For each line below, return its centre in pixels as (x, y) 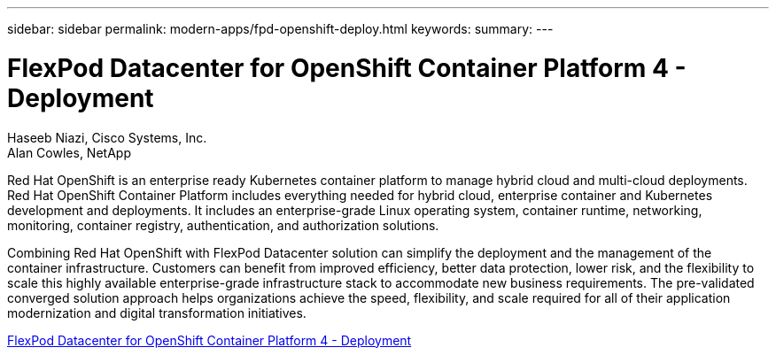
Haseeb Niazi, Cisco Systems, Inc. (107, 137)
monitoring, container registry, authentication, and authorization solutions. (223, 225)
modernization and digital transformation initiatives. (157, 313)
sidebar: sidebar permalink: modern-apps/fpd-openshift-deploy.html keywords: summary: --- (280, 29)
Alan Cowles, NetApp (69, 152)
